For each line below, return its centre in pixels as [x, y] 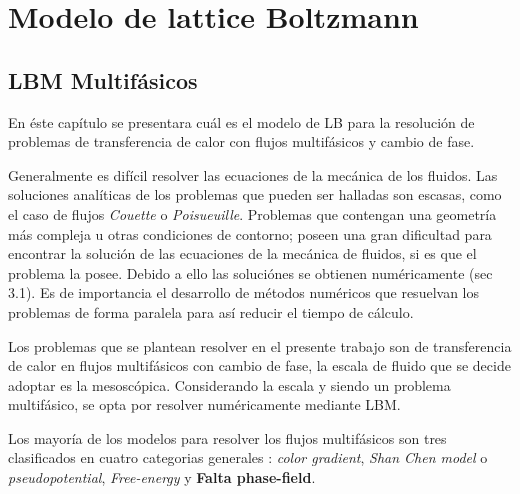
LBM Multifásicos [103, 79]
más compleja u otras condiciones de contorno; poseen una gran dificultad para [250, 233]
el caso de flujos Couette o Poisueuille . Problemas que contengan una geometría [252, 213]
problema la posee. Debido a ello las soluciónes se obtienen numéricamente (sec [250, 272]
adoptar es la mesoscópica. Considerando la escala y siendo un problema [229, 384]
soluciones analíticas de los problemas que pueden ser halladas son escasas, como [255, 194]
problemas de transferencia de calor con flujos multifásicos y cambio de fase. [241, 141]
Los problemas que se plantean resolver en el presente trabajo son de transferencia [260, 345]
